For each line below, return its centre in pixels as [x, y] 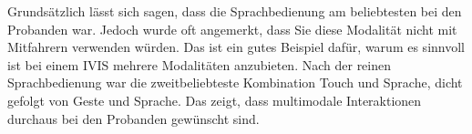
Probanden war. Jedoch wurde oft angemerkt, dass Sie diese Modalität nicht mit [232, 29]
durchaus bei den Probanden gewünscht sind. [133, 118]
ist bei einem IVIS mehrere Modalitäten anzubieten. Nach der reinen [200, 64]
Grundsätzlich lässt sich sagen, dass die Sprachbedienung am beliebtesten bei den [235, 11]
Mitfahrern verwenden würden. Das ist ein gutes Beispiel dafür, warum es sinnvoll [236, 47]
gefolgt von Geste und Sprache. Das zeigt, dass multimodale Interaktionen [215, 100]
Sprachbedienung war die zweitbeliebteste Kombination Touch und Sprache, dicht [235, 82]
